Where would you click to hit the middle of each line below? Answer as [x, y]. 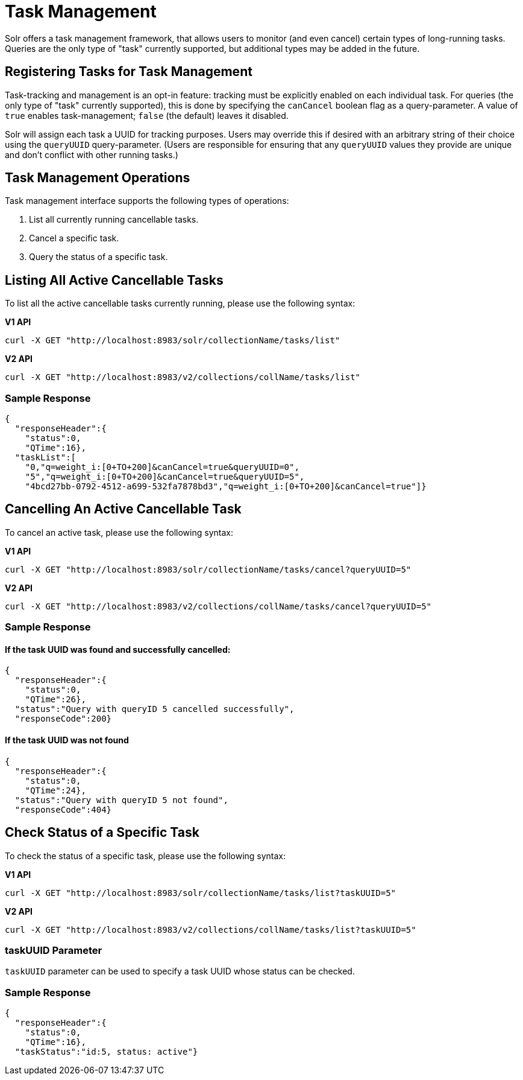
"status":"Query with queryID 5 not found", [121, 800]
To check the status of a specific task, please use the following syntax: [146, 856]
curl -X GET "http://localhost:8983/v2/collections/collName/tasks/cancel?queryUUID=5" [218, 606]
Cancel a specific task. [74, 238]
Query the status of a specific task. [99, 257]
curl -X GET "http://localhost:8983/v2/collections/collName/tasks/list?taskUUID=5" [211, 929]
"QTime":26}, [55, 700]
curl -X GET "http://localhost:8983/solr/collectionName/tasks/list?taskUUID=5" [201, 893]
